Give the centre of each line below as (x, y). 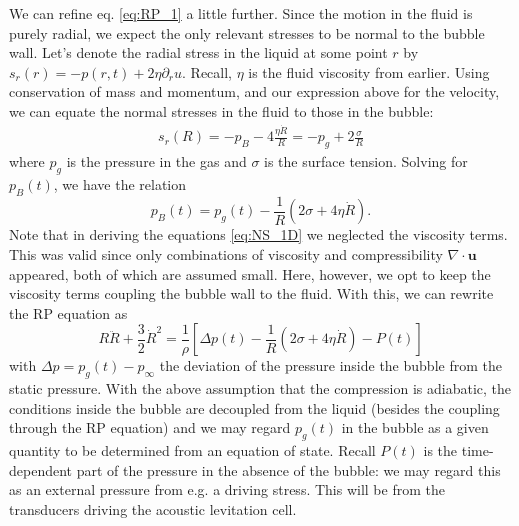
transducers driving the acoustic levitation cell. (153, 508)
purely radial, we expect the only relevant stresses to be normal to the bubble (247, 32)
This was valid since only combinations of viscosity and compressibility (226, 253)
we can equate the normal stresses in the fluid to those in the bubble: (221, 110)
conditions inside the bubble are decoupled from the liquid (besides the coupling (254, 407)
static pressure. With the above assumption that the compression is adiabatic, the (260, 388)
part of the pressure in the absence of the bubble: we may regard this (288, 469)
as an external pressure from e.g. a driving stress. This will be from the (227, 489)
